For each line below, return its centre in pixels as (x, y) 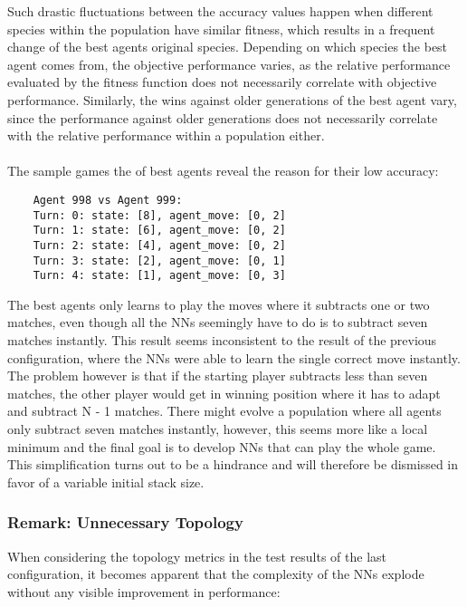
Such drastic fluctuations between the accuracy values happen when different (220, 11)
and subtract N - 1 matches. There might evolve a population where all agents (224, 411)
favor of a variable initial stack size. (106, 482)
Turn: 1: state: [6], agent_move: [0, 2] (159, 231)
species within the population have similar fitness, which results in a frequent (221, 29)
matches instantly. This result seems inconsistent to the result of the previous (222, 340)
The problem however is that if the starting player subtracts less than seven (218, 376)
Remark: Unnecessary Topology (125, 522)
